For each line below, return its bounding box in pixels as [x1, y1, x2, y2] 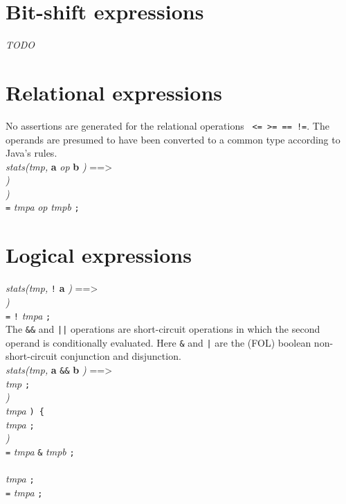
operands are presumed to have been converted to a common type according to [6, 132, 340, 146]
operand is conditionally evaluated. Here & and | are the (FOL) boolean [6, 335, 311, 349]
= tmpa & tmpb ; [6, 444, 75, 458]
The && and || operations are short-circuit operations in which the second [6, 322, 320, 336]
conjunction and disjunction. [60, 349, 181, 363]
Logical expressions [6, 241, 192, 269]
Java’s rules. [6, 146, 57, 160]
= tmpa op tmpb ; [6, 200, 80, 214]
